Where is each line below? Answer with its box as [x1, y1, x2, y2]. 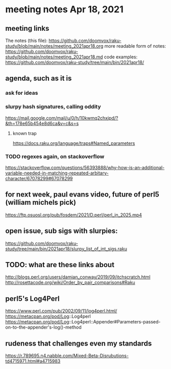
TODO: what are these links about [5, 260, 115, 269]
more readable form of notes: [104, 43, 166, 49]
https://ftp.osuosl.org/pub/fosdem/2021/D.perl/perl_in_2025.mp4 [5, 211, 142, 218]
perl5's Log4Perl [5, 294, 60, 303]
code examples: [104, 54, 138, 60]
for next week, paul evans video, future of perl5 [5, 190, 160, 199]
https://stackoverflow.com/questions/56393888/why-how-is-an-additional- [5, 164, 165, 170]
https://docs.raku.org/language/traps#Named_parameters [12, 140, 135, 146]
